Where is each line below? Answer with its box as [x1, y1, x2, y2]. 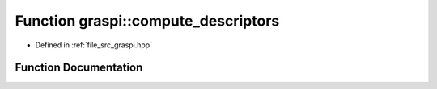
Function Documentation [15, 61, 143, 75]
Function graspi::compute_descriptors [15, 12, 280, 30]
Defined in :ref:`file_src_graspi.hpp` [35, 40, 153, 50]
